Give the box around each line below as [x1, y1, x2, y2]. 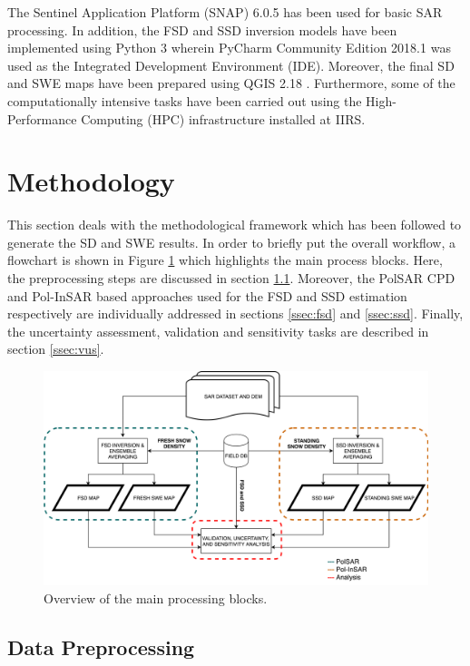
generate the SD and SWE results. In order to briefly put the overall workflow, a [7, 232, 455, 251]
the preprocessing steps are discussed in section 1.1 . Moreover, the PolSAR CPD [7, 269, 455, 288]
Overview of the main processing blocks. [44, 588, 268, 607]
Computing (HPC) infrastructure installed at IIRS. [81, 109, 366, 128]
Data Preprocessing [7, 632, 195, 661]
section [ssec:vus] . [7, 339, 104, 358]
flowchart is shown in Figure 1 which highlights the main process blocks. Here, [7, 250, 443, 269]
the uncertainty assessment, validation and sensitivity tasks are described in [7, 321, 429, 340]
